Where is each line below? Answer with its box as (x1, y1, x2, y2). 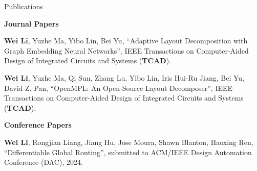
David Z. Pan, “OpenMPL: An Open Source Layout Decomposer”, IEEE (4, 82, 233, 93)
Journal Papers (4, 18, 59, 29)
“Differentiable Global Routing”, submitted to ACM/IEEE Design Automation (4, 146, 252, 157)
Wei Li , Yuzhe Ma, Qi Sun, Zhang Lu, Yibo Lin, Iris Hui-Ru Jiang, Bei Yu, (4, 72, 244, 83)
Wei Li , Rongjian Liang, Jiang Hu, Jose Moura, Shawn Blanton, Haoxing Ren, (4, 136, 253, 147)
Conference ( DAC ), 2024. (4, 157, 83, 167)
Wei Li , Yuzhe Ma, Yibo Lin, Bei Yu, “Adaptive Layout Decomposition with (4, 35, 248, 46)
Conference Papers (4, 119, 72, 130)
